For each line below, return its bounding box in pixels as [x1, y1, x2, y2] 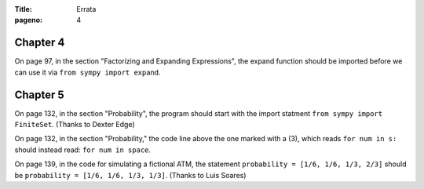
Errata [76, 5, 97, 13]
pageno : [14, 16, 43, 25]
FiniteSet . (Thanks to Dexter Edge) [14, 119, 135, 129]
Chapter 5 [14, 88, 64, 101]
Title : [14, 5, 33, 13]
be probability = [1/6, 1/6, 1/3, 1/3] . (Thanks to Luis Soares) [14, 170, 247, 180]
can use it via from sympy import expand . [14, 67, 161, 77]
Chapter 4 [14, 36, 65, 49]
